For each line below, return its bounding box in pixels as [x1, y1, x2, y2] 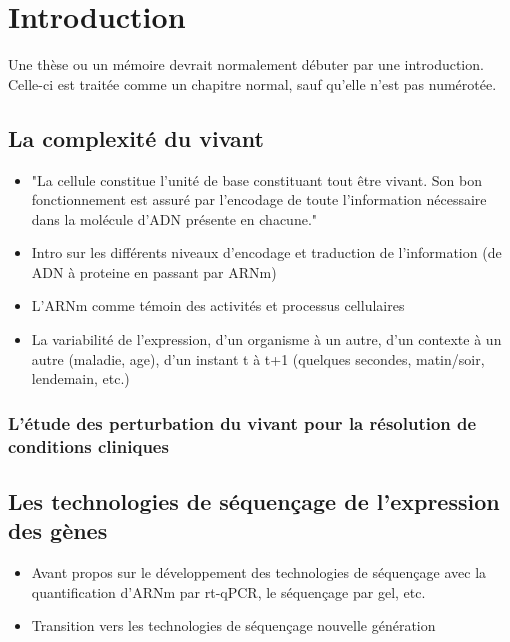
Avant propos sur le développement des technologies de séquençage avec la [31, 562, 487, 583]
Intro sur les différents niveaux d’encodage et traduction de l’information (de [31, 242, 502, 263]
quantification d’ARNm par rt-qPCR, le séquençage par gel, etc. [31, 581, 426, 602]
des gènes [8, 515, 108, 546]
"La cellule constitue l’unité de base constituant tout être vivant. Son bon [31, 169, 483, 190]
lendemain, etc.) [31, 368, 130, 389]
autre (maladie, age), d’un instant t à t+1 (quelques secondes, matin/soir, [31, 348, 485, 369]
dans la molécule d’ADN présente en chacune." [31, 208, 318, 229]
